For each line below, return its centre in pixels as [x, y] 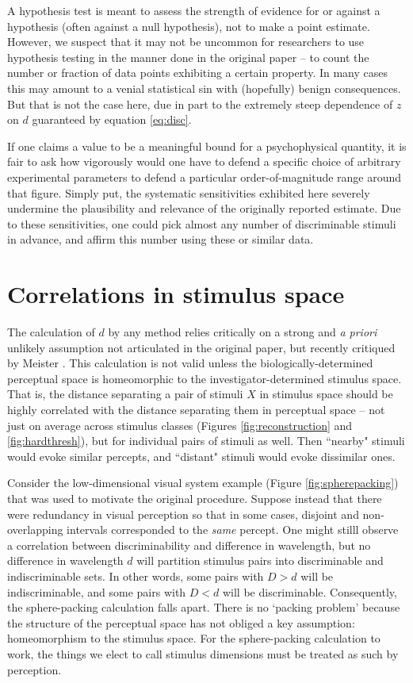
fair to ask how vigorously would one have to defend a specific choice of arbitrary [204, 161]
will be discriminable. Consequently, [310, 591]
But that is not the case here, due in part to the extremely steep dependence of [200, 104]
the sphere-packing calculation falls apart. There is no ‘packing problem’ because [204, 607]
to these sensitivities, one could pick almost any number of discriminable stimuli [202, 223]
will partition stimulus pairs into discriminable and [260, 560]
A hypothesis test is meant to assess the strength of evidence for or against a [194, 10]
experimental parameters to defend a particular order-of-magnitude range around [205, 177]
